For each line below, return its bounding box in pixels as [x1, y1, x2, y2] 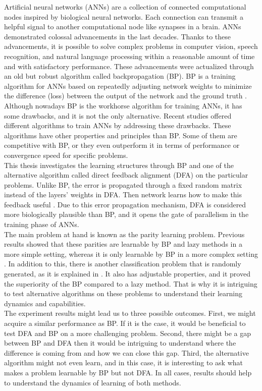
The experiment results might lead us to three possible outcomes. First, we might [4, 308, 256, 318]
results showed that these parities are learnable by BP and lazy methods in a [4, 239, 242, 249]
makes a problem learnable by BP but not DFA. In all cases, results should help [4, 367, 252, 377]
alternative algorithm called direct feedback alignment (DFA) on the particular [4, 170, 248, 180]
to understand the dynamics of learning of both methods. [4, 377, 181, 387]
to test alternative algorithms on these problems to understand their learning [4, 288, 242, 299]
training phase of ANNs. [4, 219, 79, 230]
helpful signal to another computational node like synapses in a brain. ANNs [4, 21, 241, 32]
